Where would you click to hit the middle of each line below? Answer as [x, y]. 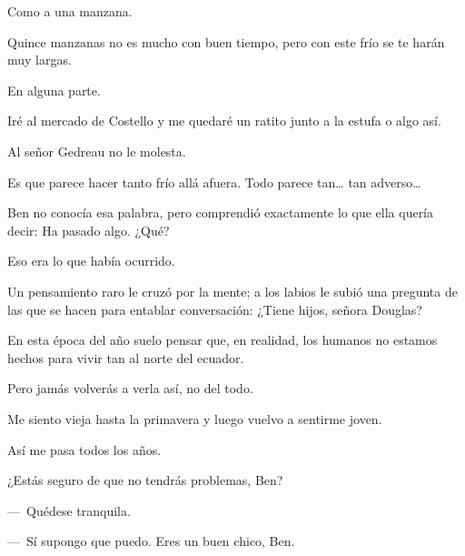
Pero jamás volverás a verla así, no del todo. [130, 388]
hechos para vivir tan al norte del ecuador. [126, 357]
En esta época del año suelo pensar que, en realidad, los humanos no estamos [223, 340]
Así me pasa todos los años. [84, 449]
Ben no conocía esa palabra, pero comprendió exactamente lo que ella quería [221, 212]
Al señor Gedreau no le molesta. [97, 151]
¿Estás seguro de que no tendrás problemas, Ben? [145, 480]
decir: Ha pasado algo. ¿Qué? [89, 230]
